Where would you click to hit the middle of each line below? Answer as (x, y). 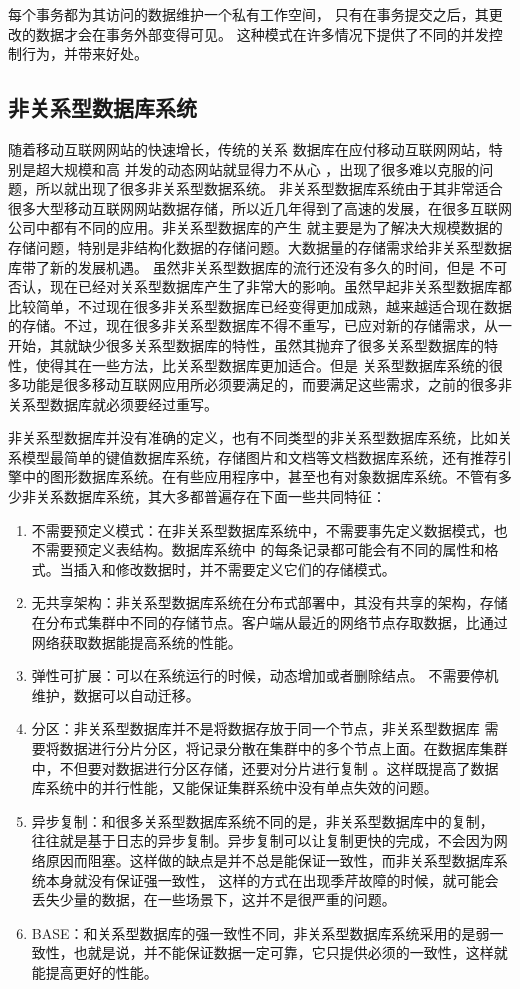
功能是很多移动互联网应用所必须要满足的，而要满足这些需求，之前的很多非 (266, 384)
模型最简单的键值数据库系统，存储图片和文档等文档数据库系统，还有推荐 (259, 456)
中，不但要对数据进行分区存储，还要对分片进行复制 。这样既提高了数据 (265, 767)
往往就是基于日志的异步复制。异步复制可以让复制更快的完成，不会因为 (262, 840)
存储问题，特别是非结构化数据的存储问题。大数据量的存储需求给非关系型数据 (260, 246)
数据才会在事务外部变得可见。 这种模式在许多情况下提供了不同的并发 (262, 33)
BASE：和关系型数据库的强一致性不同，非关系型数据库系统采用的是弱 (260, 932)
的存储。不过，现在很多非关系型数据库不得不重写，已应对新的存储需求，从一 (260, 325)
